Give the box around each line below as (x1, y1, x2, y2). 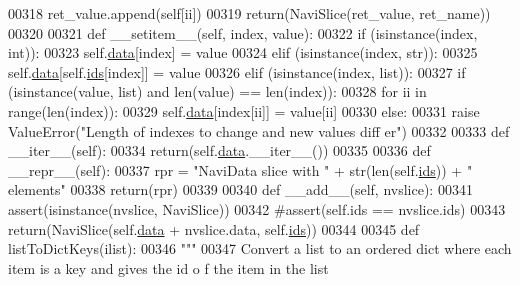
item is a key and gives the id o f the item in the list (8, 257, 329, 278)
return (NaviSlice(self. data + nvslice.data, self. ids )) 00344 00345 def (8, 218, 420, 239)
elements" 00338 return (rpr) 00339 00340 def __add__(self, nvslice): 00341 (8, 179, 473, 200)
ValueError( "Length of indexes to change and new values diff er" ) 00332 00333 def (8, 120, 510, 141)
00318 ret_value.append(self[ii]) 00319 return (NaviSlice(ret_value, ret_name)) (8, 3, 491, 23)
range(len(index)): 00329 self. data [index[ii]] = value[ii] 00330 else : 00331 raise (8, 100, 480, 121)
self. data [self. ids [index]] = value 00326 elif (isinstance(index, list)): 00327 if (8, 61, 466, 82)
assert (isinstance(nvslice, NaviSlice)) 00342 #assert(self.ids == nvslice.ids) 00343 (8, 198, 506, 219)
